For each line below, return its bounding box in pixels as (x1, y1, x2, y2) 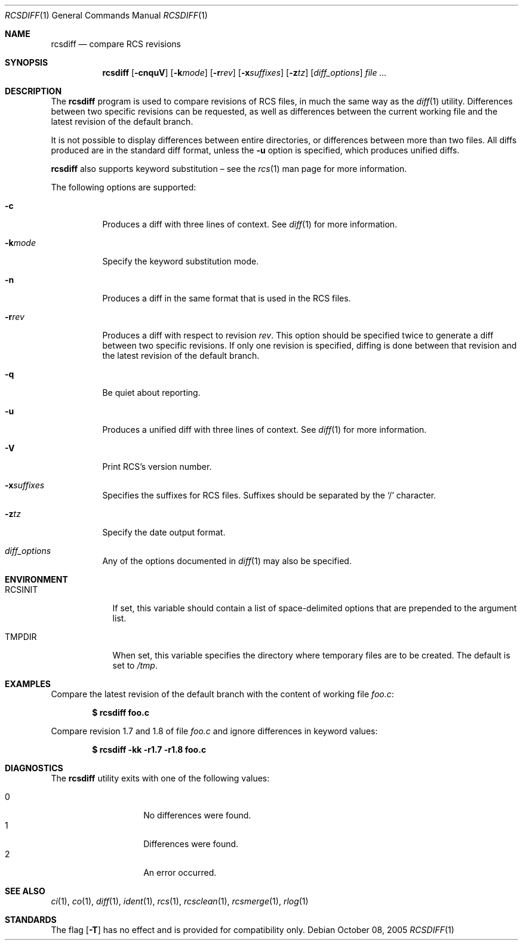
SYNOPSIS (5, 57, 48, 67)
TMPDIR (5, 632, 37, 642)
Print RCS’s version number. (102, 461, 212, 472)
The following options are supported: (51, 182, 196, 192)
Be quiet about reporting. (102, 387, 201, 398)
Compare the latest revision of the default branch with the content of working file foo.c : (51, 689, 394, 699)
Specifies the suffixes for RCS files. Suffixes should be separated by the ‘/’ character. (102, 490, 436, 500)
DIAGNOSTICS (5, 763, 63, 773)
